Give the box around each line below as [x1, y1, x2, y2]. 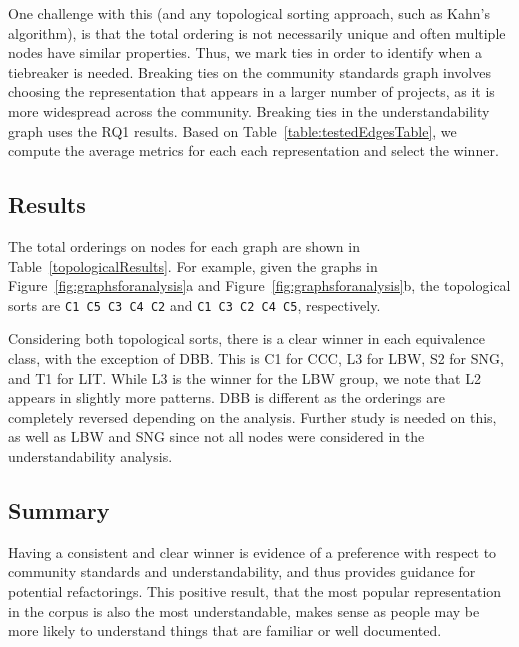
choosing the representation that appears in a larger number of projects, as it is [8, 81, 495, 102]
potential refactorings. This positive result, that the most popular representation [8, 580, 502, 601]
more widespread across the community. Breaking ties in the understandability [8, 100, 490, 121]
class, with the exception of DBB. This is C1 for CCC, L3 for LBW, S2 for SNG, [8, 347, 504, 368]
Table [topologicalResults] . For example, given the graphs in [8, 255, 378, 276]
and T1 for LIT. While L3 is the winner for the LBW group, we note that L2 [8, 367, 481, 388]
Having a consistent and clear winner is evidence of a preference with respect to [8, 541, 497, 562]
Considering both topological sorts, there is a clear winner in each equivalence [8, 328, 485, 349]
